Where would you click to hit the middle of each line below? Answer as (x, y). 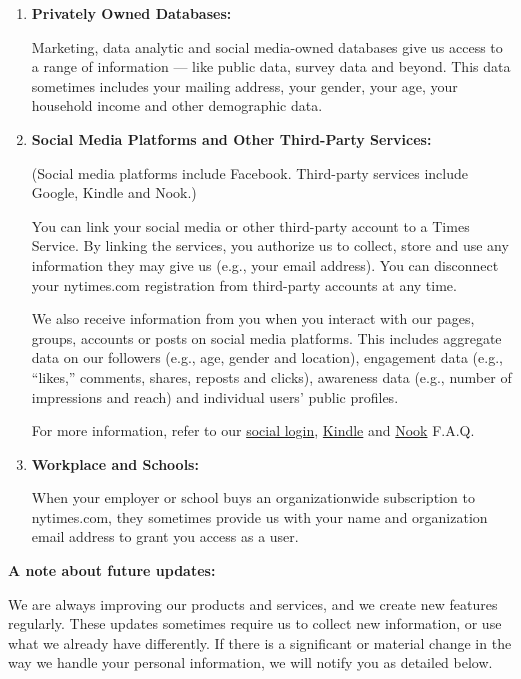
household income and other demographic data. (177, 105)
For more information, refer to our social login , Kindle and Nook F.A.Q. (253, 430)
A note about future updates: (112, 570)
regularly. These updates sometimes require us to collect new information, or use (255, 623)
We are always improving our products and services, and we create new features (253, 603)
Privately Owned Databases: (131, 13)
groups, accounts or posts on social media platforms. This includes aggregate (266, 337)
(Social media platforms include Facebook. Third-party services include (249, 172)
